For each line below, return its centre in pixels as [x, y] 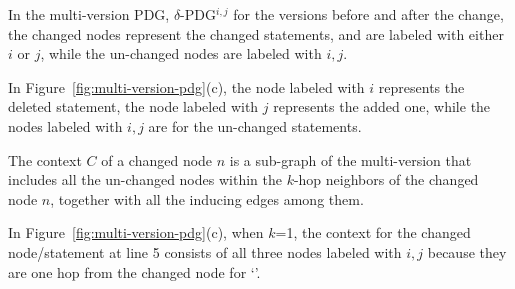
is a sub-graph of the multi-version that [350, 159]
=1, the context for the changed [373, 232]
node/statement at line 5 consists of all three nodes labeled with [205, 251]
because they [467, 251]
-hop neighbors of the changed [386, 179]
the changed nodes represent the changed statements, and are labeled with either [256, 33]
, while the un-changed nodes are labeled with [181, 53]
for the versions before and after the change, [368, 14]
